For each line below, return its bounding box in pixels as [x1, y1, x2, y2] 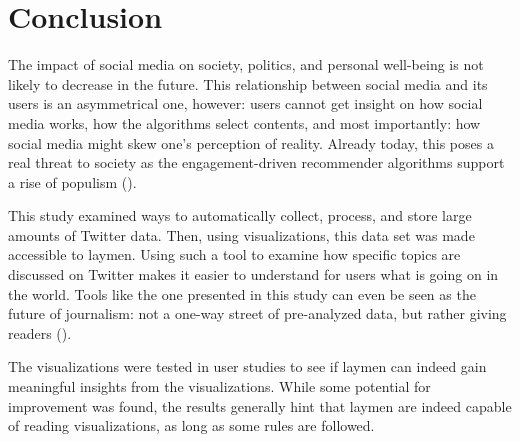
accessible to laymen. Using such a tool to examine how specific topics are [8, 244, 461, 265]
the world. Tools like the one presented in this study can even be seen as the [8, 283, 476, 304]
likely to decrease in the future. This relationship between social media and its [8, 73, 488, 94]
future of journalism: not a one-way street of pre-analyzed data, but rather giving [8, 303, 507, 324]
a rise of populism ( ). [8, 171, 137, 192]
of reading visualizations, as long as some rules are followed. [8, 415, 375, 436]
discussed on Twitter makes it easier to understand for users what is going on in [8, 264, 499, 285]
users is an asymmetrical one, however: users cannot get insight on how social [8, 93, 483, 114]
